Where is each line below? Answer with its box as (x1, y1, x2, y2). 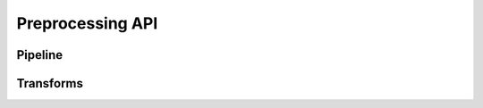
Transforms (16, 76, 84, 91)
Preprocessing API (16, 13, 158, 33)
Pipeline (16, 47, 64, 62)
